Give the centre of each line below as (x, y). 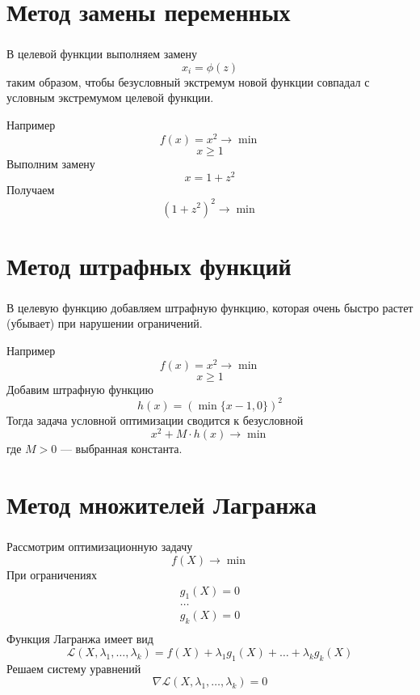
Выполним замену (51, 163)
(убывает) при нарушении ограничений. (105, 323)
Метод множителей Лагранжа (162, 504)
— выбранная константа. (121, 449)
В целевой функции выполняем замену (102, 54)
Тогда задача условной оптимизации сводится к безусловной (155, 420)
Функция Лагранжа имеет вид (80, 639)
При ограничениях (52, 574)
